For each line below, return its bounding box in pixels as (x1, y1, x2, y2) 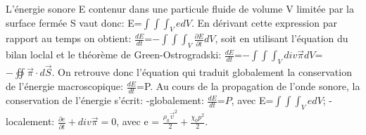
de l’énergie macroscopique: (6, 79, 123, 94)
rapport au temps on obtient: (6, 31, 132, 46)
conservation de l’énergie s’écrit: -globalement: (6, 93, 204, 108)
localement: (6, 114, 55, 129)
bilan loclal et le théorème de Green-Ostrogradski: (6, 47, 222, 62)
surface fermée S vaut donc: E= (6, 15, 142, 30)
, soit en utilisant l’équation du (215, 31, 348, 46)
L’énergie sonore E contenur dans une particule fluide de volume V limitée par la (6, 1, 355, 15)
